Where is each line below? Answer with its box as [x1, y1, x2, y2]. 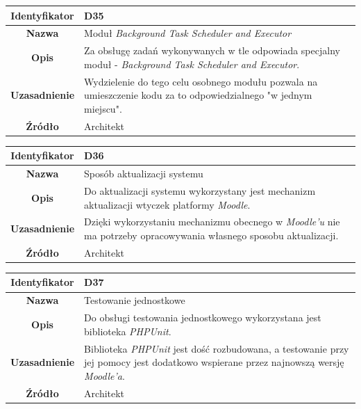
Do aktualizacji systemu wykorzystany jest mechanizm [84, 183, 316, 198]
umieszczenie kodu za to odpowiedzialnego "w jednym [84, 88, 312, 102]
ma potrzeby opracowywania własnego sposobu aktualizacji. [84, 227, 339, 242]
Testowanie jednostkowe [84, 293, 185, 307]
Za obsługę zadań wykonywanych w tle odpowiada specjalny [84, 43, 340, 58]
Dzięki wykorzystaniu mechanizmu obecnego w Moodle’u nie [84, 214, 340, 229]
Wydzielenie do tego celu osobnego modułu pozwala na [84, 74, 318, 88]
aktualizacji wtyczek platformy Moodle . [84, 197, 251, 211]
